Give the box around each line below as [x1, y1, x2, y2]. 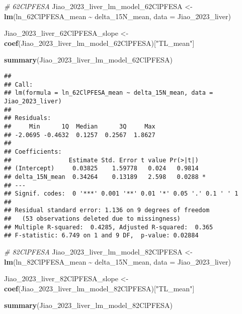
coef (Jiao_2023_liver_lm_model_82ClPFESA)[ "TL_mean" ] [4, 283, 195, 293]
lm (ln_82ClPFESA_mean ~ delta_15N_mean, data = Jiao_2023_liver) [4, 256, 231, 267]
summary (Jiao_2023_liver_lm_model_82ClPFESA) [4, 300, 173, 310]
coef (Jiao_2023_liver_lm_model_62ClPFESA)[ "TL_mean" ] [4, 37, 195, 48]
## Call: [4, 81, 33, 88]
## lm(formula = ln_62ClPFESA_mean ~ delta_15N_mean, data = [4, 89, 213, 97]
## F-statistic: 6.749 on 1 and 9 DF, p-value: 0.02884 [4, 232, 199, 239]
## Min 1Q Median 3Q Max [4, 122, 155, 130]
